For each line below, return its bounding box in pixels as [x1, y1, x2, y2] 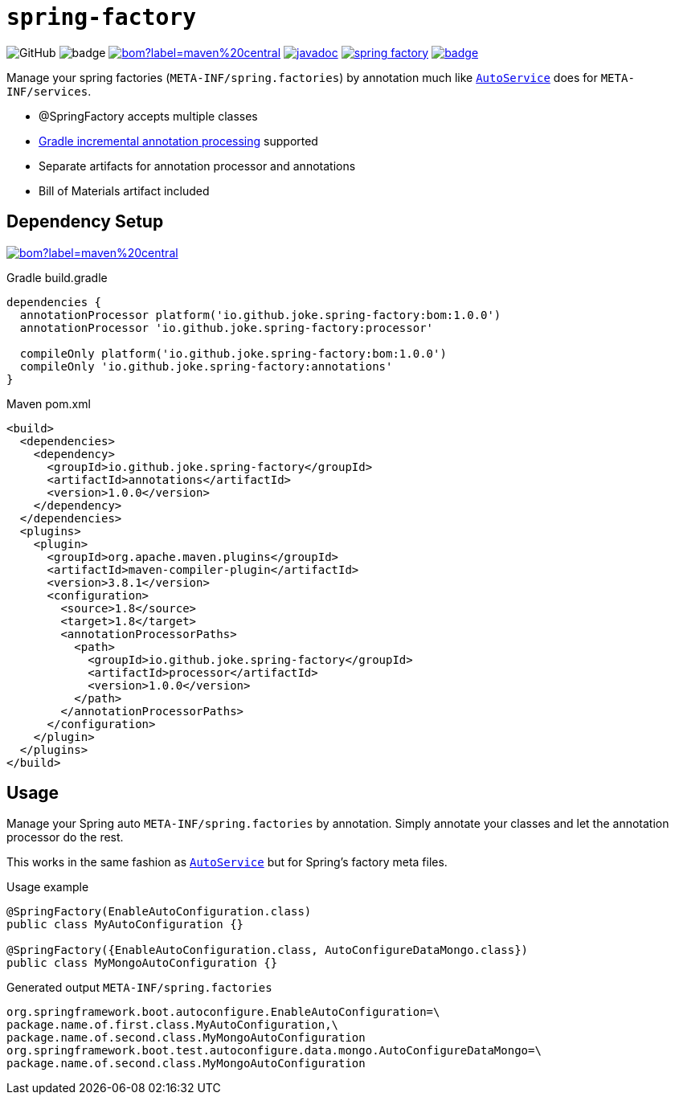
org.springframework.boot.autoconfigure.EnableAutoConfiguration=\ [6, 1005, 440, 1019]
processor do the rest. [6, 830, 124, 845]
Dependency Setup [6, 211, 164, 232]
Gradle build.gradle [6, 270, 108, 284]
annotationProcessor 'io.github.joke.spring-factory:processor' [19, 321, 434, 334]
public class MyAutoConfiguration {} [6, 918, 244, 931]
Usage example [6, 880, 89, 894]
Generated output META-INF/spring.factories [6, 980, 272, 995]
